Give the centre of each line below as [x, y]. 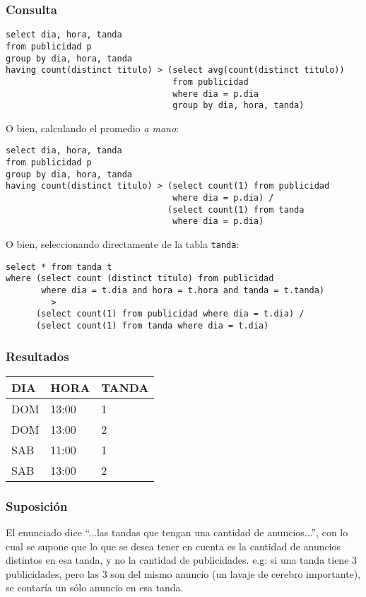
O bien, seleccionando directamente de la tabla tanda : [123, 244]
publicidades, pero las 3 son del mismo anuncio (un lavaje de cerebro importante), [183, 573]
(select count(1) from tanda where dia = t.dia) [152, 325]
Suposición [37, 506]
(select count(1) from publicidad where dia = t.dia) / [170, 314]
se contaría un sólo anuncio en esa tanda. [95, 587]
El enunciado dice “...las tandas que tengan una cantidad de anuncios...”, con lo [177, 532]
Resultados [37, 356]
